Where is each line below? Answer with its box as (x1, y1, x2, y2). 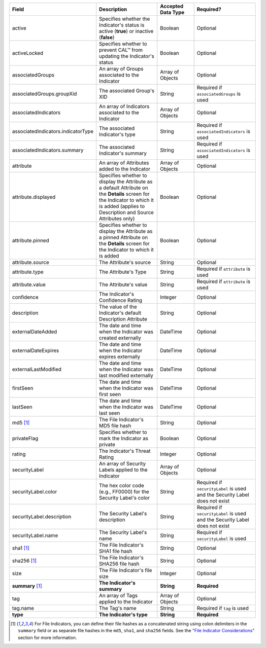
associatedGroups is (197, 90, 241, 97)
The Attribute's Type (99, 269, 147, 275)
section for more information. (18, 634, 77, 641)
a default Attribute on (99, 184, 148, 191)
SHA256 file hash (99, 560, 140, 567)
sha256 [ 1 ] (12, 557, 37, 564)
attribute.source (12, 259, 49, 266)
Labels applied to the (99, 467, 148, 473)
